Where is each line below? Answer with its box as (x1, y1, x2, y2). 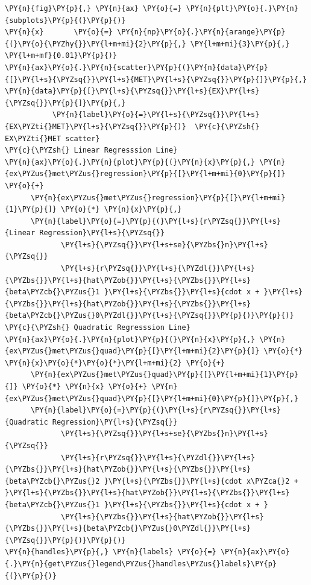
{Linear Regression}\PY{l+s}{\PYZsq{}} (5, 229, 165, 238)
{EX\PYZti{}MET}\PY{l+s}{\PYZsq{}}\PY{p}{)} (5, 122, 186, 131)
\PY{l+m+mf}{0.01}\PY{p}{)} (5, 51, 118, 60)
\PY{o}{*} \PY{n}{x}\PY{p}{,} (61, 205, 182, 214)
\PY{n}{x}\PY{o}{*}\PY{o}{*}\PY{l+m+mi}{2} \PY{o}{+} (5, 358, 225, 367)
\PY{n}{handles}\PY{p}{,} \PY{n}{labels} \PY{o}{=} (5, 548, 216, 557)
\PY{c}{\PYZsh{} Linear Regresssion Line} (5, 146, 178, 155)
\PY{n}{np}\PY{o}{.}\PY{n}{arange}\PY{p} (117, 28, 286, 37)
